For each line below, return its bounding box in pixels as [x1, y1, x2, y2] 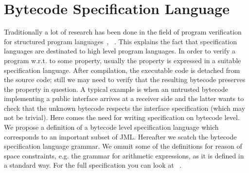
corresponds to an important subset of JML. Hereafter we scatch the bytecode [4, 131, 237, 141]
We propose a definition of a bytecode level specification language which [4, 122, 219, 132]
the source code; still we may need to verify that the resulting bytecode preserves [4, 74, 246, 85]
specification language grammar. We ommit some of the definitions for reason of [4, 141, 242, 151]
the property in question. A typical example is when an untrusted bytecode [4, 84, 228, 94]
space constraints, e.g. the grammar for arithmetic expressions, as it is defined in [4, 150, 244, 160]
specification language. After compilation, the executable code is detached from [4, 65, 240, 75]
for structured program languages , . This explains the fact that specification [4, 36, 237, 46]
